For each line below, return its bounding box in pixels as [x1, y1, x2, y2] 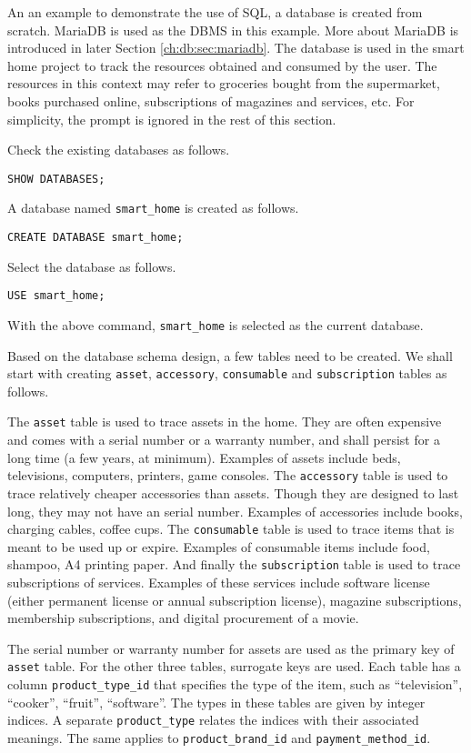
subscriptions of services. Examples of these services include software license [7, 573, 430, 592]
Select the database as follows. [7, 256, 176, 276]
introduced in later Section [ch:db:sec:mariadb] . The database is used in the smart [7, 38, 465, 57]
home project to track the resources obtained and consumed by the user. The [7, 55, 437, 75]
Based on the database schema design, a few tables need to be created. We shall [7, 346, 453, 365]
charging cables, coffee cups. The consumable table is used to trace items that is [7, 519, 455, 538]
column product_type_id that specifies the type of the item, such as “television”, [7, 675, 463, 694]
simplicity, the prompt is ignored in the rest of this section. [7, 109, 336, 128]
